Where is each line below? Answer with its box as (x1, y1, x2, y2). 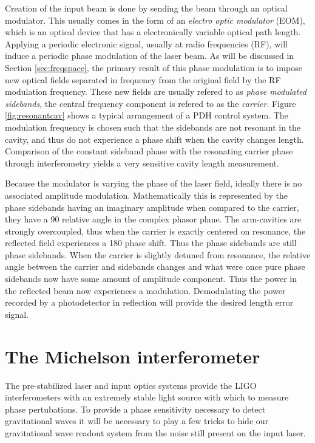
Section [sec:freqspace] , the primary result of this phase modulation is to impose (5, 61, 302, 74)
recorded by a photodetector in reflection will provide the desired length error (5, 296, 294, 309)
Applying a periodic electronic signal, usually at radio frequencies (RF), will (5, 37, 288, 50)
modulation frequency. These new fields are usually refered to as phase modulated (5, 85, 307, 98)
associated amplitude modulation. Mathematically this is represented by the (5, 188, 288, 201)
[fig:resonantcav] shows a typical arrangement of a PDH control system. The (5, 109, 288, 122)
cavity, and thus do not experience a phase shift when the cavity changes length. (5, 132, 304, 145)
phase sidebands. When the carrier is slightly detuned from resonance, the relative (5, 248, 311, 261)
